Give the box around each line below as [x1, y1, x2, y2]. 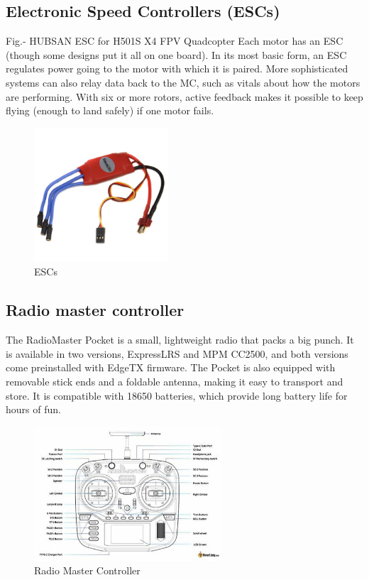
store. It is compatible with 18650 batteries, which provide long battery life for [6, 388, 348, 403]
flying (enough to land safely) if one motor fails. [6, 103, 214, 118]
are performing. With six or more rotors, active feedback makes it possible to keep [6, 89, 363, 104]
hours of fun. [6, 402, 61, 417]
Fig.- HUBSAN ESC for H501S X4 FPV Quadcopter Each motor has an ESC [6, 33, 343, 48]
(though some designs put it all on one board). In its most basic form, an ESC [6, 47, 347, 62]
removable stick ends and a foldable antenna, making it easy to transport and [6, 373, 343, 388]
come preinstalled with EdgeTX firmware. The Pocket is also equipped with [6, 360, 336, 375]
